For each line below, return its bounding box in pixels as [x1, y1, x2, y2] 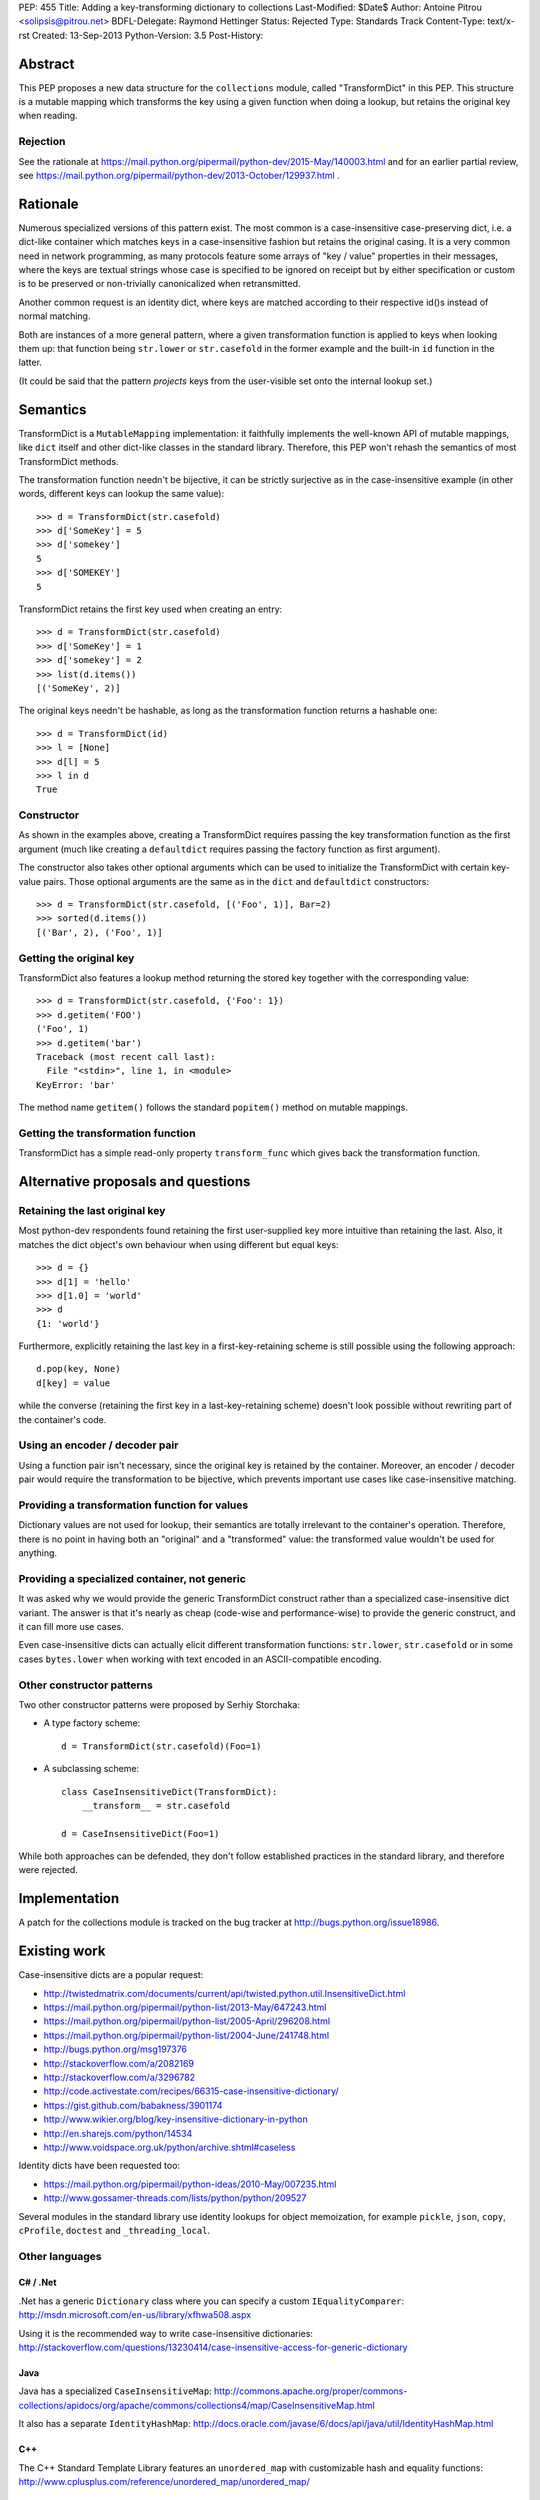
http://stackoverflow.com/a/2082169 [43, 2057, 195, 2069]
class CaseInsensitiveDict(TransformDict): [61, 1786, 278, 1797]
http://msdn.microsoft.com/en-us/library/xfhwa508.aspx [18, 2309, 252, 2321]
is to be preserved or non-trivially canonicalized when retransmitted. [18, 278, 301, 290]
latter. [18, 356, 42, 369]
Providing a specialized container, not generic [18, 1571, 247, 1585]
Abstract [18, 55, 75, 72]
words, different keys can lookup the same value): [18, 488, 225, 500]
